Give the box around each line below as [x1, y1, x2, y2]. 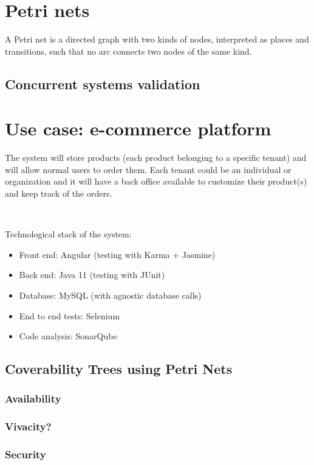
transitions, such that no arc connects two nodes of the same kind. [5, 44, 252, 57]
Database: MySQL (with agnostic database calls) [19, 288, 202, 301]
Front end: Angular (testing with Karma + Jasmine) [19, 248, 216, 260]
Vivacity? [5, 419, 52, 434]
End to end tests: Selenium [19, 309, 120, 322]
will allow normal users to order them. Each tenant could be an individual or [5, 163, 292, 175]
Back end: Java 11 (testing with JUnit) [19, 268, 165, 281]
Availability [5, 391, 61, 406]
